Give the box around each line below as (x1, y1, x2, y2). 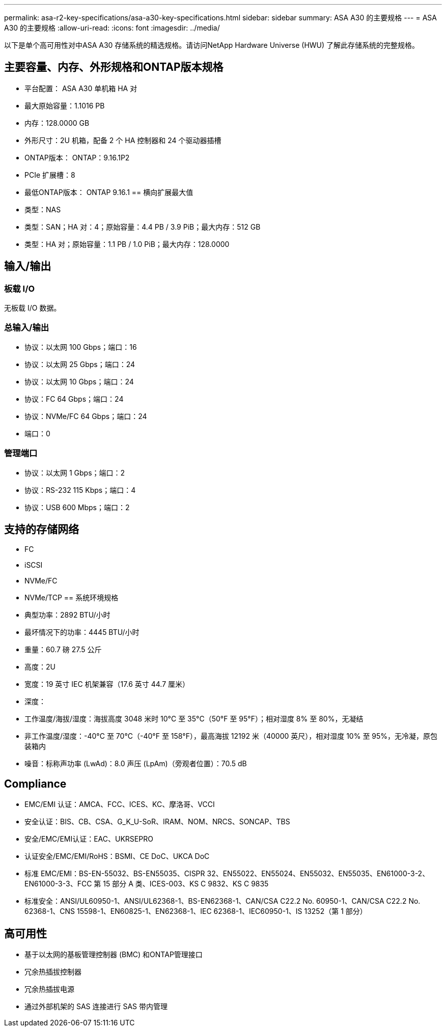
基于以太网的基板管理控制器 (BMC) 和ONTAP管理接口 (24, 950, 203, 959)
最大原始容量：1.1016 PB (24, 101, 105, 110)
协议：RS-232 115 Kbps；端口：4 (24, 485, 136, 494)
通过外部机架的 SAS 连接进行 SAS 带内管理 (24, 1002, 168, 1011)
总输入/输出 (4, 322, 49, 333)
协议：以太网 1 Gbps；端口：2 (24, 468, 125, 477)
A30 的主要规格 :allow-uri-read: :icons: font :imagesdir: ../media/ (4, 23, 220, 32)
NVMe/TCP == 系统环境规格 (24, 593, 119, 602)
